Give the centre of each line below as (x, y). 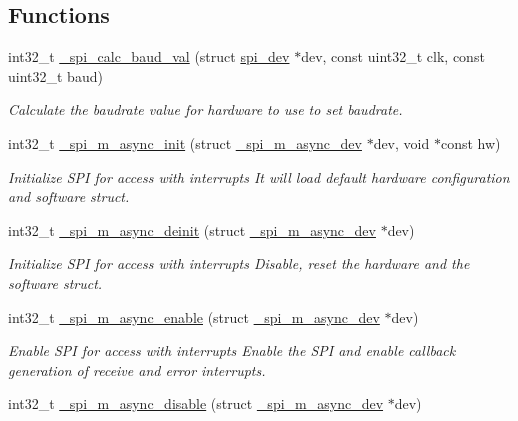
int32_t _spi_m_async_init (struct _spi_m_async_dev (185, 142)
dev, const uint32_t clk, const (393, 56)
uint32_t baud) (55, 75)
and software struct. (69, 196)
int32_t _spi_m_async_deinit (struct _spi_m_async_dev (192, 229)
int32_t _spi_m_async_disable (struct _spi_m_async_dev (196, 403)
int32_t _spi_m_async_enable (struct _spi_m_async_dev (194, 316)
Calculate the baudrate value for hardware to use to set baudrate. (205, 109)
